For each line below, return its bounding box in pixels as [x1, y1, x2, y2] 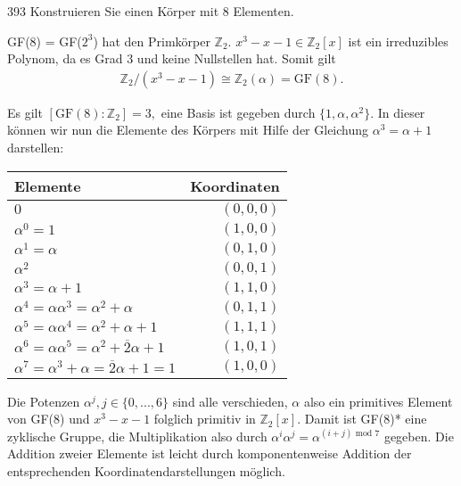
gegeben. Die [383, 426, 454, 445]
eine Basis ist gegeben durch [161, 103, 316, 121]
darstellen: [7, 138, 64, 156]
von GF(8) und [7, 409, 90, 428]
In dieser [377, 103, 425, 121]
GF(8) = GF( [7, 31, 82, 50]
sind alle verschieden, [172, 391, 288, 410]
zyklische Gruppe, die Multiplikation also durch [7, 426, 268, 445]
